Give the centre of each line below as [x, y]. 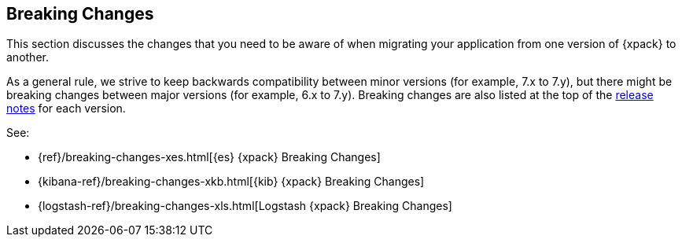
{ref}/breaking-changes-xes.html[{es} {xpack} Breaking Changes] [209, 157]
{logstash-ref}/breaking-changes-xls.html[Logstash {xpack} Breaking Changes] [245, 206]
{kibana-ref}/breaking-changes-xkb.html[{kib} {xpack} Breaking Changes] [231, 182]
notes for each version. [66, 109]
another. [28, 57]
